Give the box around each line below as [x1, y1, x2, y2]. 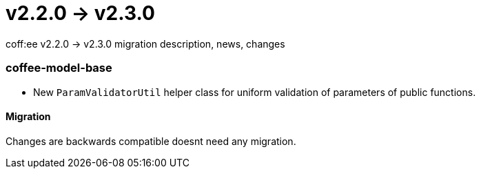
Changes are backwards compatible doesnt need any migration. [6, 135, 296, 147]
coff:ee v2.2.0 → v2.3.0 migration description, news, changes [6, 37, 285, 50]
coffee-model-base [6, 61, 112, 75]
